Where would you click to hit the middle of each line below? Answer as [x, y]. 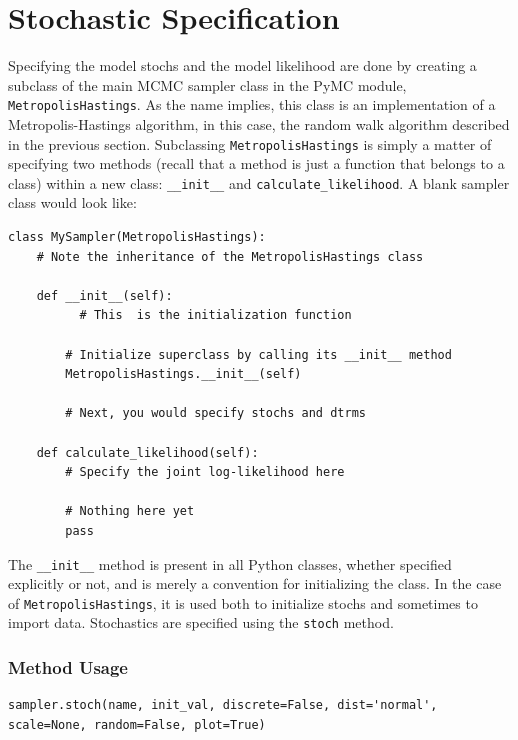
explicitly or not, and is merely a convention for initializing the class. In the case [255, 583]
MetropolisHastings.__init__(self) [183, 374]
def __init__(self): [104, 295]
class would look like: [72, 202]
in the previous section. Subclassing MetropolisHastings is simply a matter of [250, 143]
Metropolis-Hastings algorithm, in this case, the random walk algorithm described [259, 123]
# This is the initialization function [215, 315]
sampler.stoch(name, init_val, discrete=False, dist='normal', [223, 705]
